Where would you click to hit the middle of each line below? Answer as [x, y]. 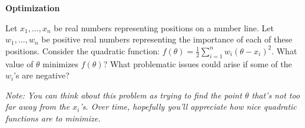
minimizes [61, 63]
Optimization [33, 8]
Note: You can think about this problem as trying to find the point [124, 95]
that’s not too [276, 95]
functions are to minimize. [53, 118]
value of [19, 63]
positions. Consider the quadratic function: [83, 50]
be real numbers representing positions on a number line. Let [164, 27]
